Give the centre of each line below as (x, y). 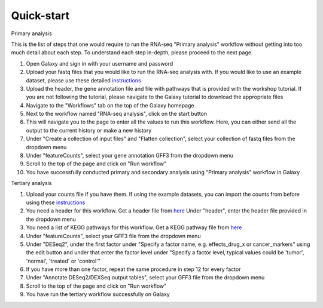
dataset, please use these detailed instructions (83, 80)
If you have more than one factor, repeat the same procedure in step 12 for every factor (133, 269)
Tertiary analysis (31, 183)
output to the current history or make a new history (89, 130)
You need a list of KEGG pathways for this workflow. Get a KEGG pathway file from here (134, 227)
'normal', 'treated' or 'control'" (63, 261)
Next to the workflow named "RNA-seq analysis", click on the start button (117, 114)
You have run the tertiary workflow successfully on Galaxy (98, 294)
